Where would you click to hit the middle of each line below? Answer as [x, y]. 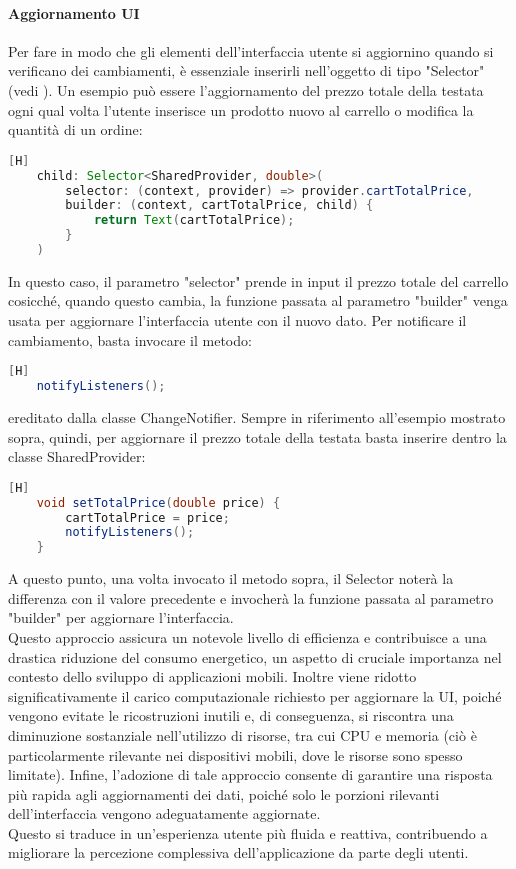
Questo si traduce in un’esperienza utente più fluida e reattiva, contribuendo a [248, 832]
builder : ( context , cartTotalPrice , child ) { [219, 205]
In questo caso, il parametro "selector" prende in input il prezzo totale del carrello [258, 280]
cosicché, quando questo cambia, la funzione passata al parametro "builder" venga [258, 300]
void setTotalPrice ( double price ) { [158, 502]
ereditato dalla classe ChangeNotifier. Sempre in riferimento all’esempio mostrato [257, 417]
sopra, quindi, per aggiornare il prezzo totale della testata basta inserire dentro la [257, 436]
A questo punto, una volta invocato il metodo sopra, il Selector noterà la [231, 578]
